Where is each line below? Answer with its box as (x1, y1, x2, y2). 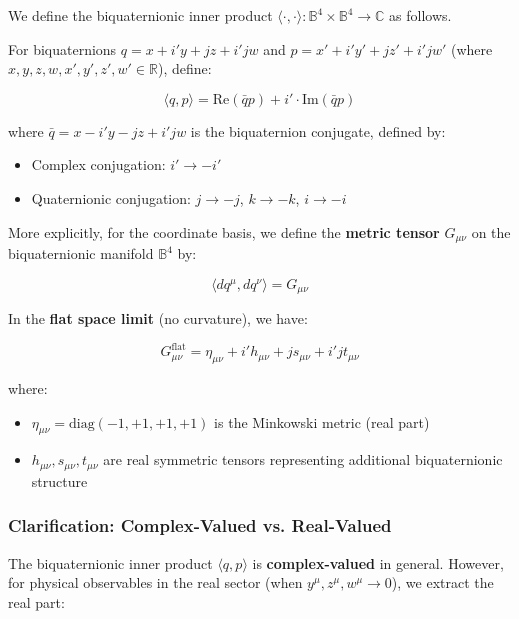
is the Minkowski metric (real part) (214, 411, 430, 432)
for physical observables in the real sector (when (8, 572, 303, 593)
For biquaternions (8, 38, 117, 59)
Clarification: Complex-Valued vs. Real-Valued (8, 513, 392, 538)
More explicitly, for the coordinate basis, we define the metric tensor (8, 221, 440, 242)
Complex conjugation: (31, 154, 166, 175)
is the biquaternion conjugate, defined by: (190, 120, 446, 141)
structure (31, 470, 88, 491)
